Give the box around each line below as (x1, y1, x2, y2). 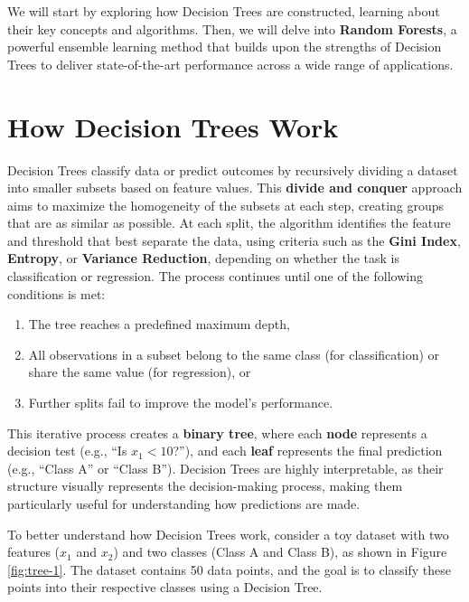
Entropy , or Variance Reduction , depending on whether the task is (7, 249, 399, 268)
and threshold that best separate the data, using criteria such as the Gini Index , (7, 230, 461, 249)
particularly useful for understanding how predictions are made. (7, 494, 361, 513)
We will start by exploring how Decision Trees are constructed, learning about (7, 2, 440, 20)
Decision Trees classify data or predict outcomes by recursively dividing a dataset (7, 160, 458, 179)
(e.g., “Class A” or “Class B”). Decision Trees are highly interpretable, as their (7, 458, 444, 477)
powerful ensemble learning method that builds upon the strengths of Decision (7, 37, 442, 56)
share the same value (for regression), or (28, 362, 251, 381)
